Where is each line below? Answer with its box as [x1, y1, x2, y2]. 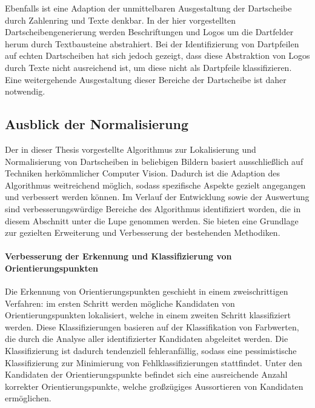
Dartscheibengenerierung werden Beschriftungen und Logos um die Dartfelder [5, 25, 294, 38]
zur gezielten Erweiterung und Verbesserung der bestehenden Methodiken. [5, 226, 280, 239]
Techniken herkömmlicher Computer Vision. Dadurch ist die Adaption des [5, 167, 280, 179]
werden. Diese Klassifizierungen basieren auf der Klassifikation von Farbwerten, [5, 320, 299, 333]
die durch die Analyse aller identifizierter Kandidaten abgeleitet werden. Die [5, 332, 288, 345]
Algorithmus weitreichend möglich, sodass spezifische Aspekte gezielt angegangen [5, 178, 306, 191]
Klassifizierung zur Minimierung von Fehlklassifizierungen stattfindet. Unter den [5, 356, 302, 369]
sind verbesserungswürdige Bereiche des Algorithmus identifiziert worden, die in [5, 202, 301, 215]
